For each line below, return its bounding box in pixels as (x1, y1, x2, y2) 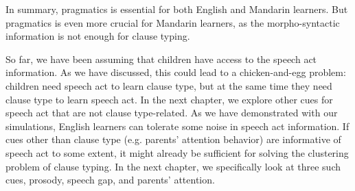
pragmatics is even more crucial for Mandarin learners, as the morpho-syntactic (5, 15, 340, 29)
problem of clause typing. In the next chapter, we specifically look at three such (5, 159, 341, 173)
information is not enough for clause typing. (5, 29, 190, 43)
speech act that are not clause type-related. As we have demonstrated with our (5, 105, 338, 120)
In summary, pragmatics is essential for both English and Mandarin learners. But (5, 2, 348, 16)
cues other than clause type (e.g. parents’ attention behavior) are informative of (5, 132, 341, 147)
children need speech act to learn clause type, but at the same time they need (5, 78, 332, 92)
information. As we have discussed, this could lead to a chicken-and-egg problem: (5, 65, 346, 79)
